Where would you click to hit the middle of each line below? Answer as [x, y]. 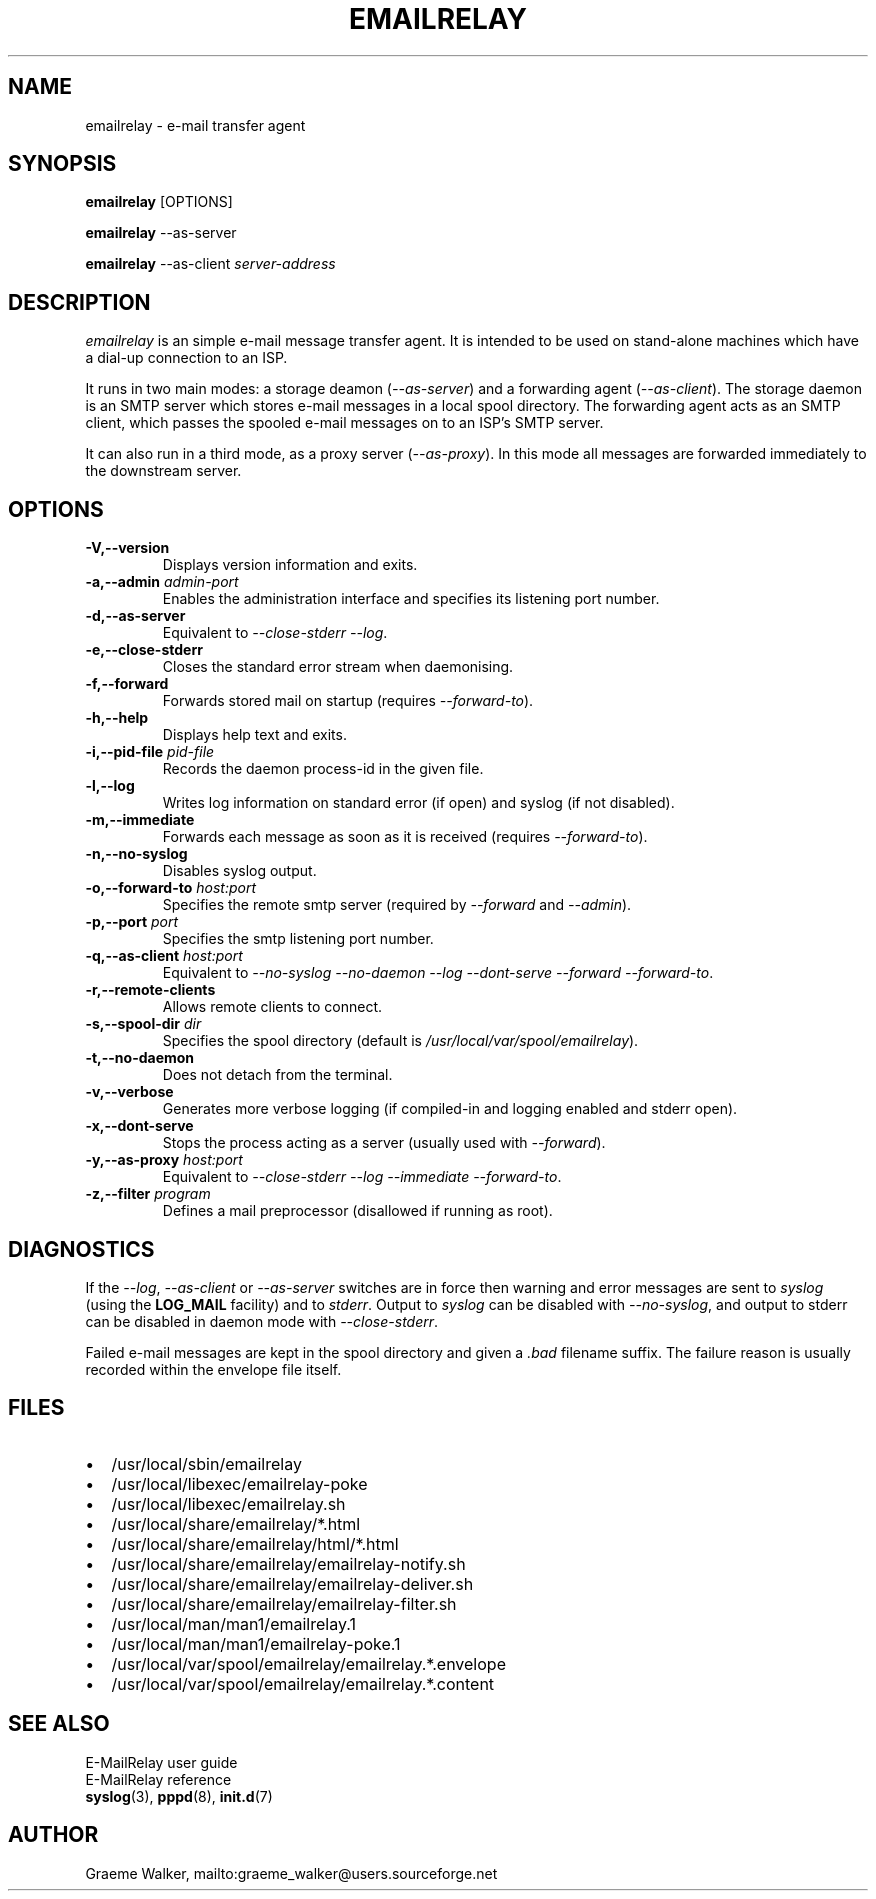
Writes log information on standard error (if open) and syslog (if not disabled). [418, 803]
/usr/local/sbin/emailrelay [206, 1463]
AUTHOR [53, 1835]
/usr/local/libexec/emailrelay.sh [228, 1503]
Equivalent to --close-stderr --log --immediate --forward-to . [362, 1177]
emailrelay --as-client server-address [210, 264]
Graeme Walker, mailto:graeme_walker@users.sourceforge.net [291, 1873]
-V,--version [127, 548]
